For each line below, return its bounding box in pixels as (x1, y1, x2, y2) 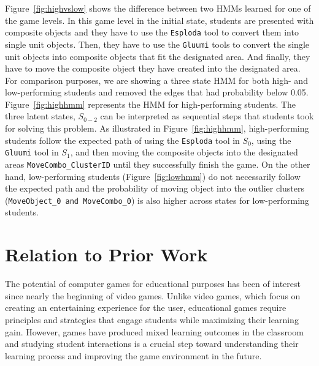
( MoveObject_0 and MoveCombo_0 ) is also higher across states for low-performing (5, 193, 309, 206)
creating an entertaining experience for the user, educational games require (5, 301, 286, 314)
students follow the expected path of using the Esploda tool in (5, 133, 240, 146)
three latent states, (5, 110, 75, 122)
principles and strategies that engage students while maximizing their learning (5, 313, 299, 326)
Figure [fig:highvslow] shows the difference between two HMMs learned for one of (5, 2, 311, 14)
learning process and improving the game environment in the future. (5, 349, 262, 362)
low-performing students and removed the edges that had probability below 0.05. (5, 86, 309, 99)
